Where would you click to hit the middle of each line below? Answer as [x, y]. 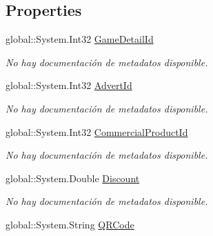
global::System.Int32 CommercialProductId [97, 131]
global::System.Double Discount [73, 178]
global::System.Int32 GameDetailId [80, 39]
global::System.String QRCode [70, 224]
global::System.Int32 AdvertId [69, 85]
